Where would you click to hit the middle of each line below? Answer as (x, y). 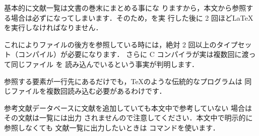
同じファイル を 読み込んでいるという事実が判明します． (105, 64)
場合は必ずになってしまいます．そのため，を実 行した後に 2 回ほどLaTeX (132, 17)
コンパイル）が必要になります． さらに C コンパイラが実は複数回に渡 (133, 54)
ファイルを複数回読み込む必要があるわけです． (88, 91)
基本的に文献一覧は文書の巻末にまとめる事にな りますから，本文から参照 (125, 8)
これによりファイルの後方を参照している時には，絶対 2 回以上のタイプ (121, 44)
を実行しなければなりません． (53, 27)
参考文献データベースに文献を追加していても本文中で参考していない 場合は (128, 108)
